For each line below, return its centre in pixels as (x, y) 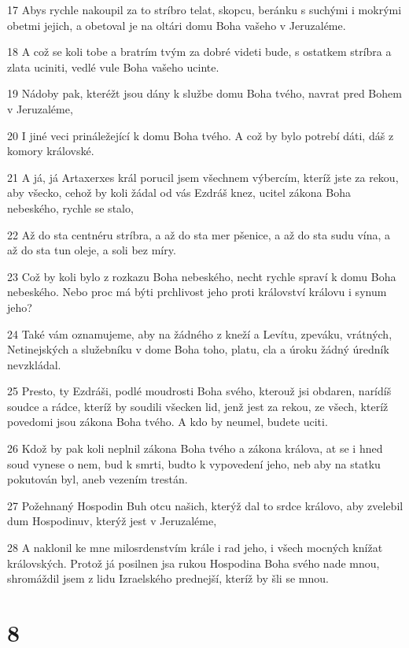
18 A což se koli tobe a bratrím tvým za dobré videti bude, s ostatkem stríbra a (199, 52)
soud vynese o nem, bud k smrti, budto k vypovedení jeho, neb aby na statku (194, 463)
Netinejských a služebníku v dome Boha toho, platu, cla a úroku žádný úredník (198, 349)
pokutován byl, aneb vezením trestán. (98, 479)
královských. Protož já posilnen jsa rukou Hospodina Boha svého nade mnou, (193, 563)
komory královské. (51, 151)
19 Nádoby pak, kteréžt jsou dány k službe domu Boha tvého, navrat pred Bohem (204, 93)
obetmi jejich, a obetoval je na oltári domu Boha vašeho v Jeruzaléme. (177, 25)
